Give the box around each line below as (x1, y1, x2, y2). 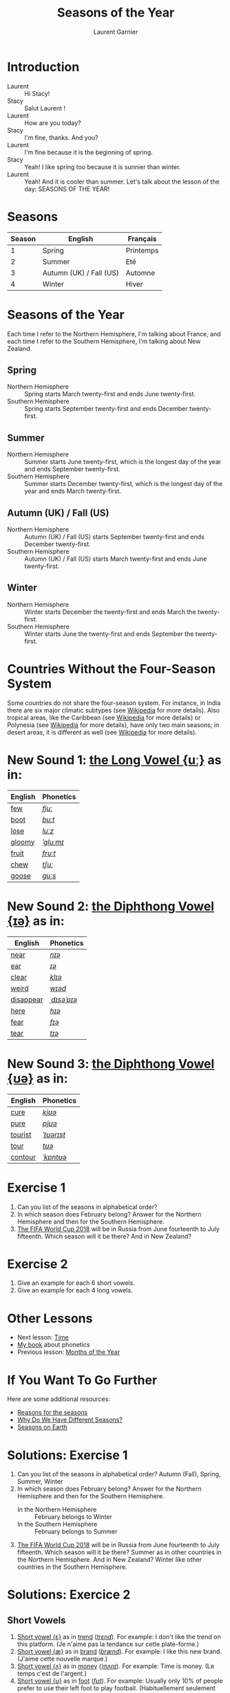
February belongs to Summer (34, 1527, 118, 1536)
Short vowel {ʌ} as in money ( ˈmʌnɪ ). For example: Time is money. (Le (17, 1662, 215, 1670)
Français (127, 233, 157, 243)
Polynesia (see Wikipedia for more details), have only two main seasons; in (7, 720, 220, 729)
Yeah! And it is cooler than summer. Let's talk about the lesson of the (24, 177, 220, 186)
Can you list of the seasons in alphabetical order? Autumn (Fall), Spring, (17, 1470, 221, 1478)
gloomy (10, 837, 35, 846)
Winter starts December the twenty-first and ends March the (24, 608, 196, 616)
